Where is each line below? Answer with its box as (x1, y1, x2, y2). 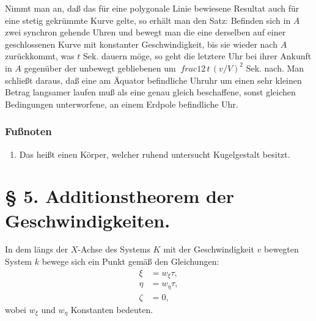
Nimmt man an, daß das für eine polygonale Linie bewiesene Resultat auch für (5, 2, 299, 14)
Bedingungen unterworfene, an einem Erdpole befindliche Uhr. (5, 97, 238, 110)
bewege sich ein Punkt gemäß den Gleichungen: (42, 255, 219, 268)
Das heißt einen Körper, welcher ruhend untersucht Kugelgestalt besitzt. (19, 147, 290, 160)
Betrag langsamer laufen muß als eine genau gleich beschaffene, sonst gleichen (5, 86, 296, 98)
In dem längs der (5, 243, 68, 256)
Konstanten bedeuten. (70, 303, 153, 315)
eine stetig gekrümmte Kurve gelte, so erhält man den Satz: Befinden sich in (5, 13, 291, 26)
